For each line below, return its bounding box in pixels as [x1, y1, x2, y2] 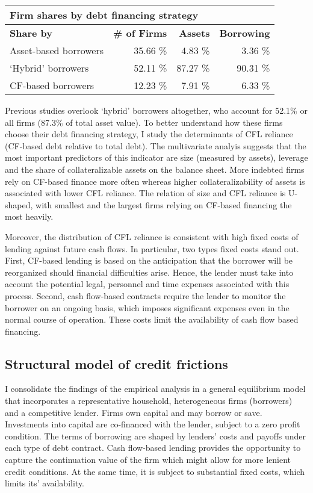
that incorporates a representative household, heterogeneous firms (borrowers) [5, 394, 293, 407]
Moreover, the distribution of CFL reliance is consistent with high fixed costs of [5, 230, 299, 243]
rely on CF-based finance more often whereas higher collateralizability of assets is [5, 175, 305, 187]
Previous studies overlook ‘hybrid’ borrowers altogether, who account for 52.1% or [5, 104, 308, 116]
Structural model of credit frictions [5, 354, 228, 373]
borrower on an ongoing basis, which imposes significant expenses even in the [5, 301, 290, 314]
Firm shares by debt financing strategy [10, 8, 199, 22]
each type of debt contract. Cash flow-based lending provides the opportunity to [5, 441, 301, 454]
